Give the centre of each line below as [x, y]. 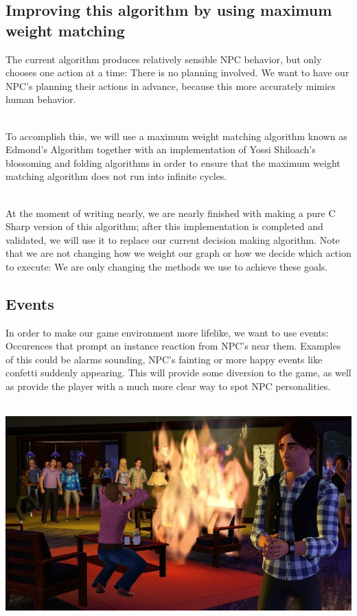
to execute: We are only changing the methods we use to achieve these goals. [167, 266]
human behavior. [41, 99]
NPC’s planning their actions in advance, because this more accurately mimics [171, 85]
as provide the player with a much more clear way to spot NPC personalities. [168, 386]
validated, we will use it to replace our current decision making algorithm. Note [173, 239]
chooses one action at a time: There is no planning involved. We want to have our [177, 72]
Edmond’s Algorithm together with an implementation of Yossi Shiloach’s [161, 149]
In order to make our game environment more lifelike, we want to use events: [167, 332]
